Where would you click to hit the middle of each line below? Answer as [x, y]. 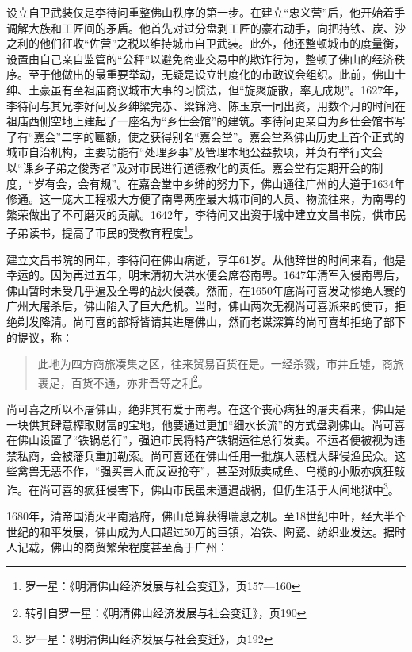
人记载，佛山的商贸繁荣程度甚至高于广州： [117, 547]
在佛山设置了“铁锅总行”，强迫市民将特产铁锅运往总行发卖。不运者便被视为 [200, 440]
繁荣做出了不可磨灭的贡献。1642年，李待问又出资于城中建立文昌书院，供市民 [206, 214]
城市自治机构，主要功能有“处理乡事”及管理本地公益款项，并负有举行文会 [195, 152]
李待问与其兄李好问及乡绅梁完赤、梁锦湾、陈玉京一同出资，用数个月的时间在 [206, 105]
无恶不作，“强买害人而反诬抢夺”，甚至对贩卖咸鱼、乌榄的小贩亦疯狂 [217, 471]
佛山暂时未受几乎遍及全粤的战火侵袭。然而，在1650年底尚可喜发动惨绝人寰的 [206, 290]
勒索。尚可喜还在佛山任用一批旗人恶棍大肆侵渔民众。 [256, 455]
